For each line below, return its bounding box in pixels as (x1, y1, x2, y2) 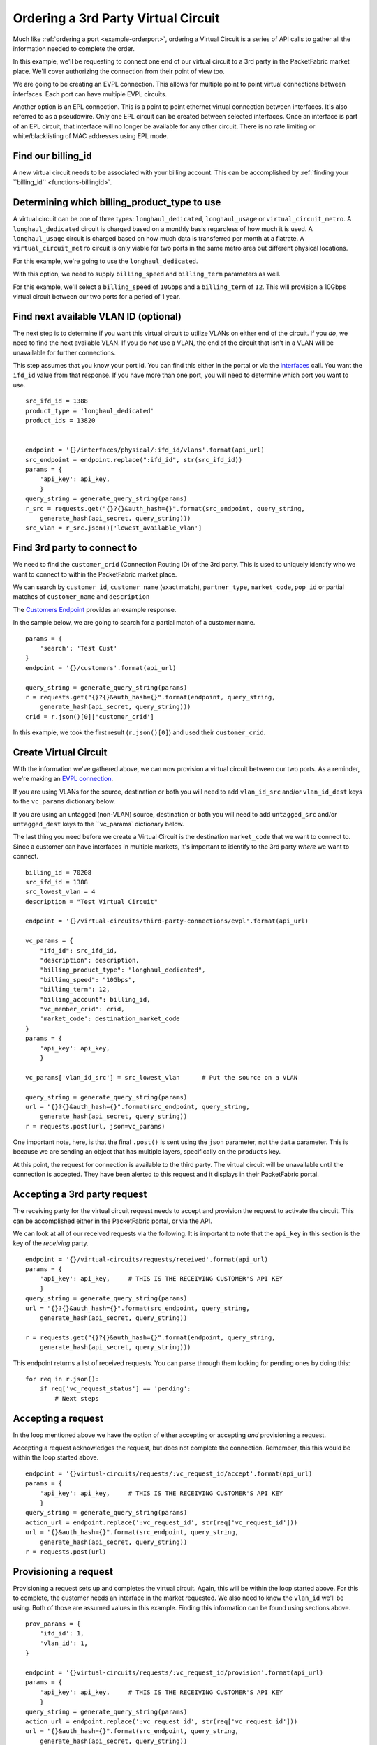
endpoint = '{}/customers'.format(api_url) (25, 664, 177, 671)
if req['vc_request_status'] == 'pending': (39, 1385, 191, 1393)
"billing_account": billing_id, (39, 995, 151, 1003)
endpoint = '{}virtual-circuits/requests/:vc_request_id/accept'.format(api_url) (25, 1469, 313, 1478)
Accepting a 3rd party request (13, 1189, 147, 1201)
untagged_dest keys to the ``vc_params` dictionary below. (13, 819, 184, 828)
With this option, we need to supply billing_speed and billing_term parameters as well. (13, 269, 281, 279)
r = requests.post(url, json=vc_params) (25, 1122, 165, 1130)
